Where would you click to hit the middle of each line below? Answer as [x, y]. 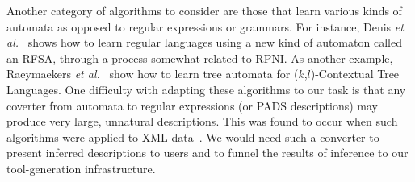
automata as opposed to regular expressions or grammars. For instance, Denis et [205, 26]
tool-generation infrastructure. [81, 168]
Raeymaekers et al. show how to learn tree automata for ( [153, 74]
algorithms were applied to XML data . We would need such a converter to [193, 136]
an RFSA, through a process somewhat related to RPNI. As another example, [200, 58]
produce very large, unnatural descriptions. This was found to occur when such [202, 121]
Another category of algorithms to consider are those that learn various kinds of [204, 10]
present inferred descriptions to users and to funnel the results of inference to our [207, 153]
